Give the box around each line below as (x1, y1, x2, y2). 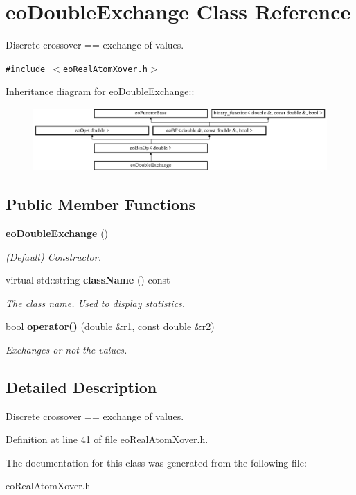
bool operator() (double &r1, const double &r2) (6, 319, 215, 333)
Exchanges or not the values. (6, 342, 127, 356)
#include (6, 64, 46, 74)
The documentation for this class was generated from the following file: (6, 455, 307, 469)
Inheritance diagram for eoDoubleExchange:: (6, 84, 195, 98)
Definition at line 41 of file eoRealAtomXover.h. (6, 432, 208, 446)
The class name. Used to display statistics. (6, 295, 186, 310)
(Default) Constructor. (6, 249, 101, 263)
